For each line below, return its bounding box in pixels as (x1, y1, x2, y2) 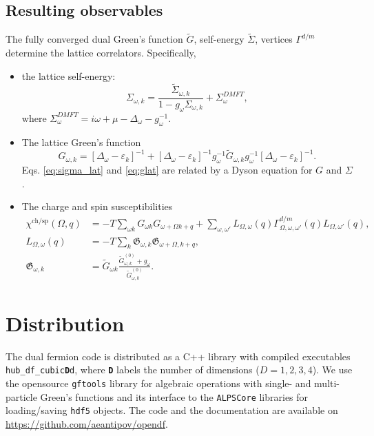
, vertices (255, 32, 293, 46)
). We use (312, 362, 353, 377)
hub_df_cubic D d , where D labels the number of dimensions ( (6, 362, 260, 377)
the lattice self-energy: (21, 68, 116, 83)
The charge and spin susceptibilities (21, 199, 173, 214)
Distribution (6, 309, 125, 337)
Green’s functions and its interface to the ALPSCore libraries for (40, 389, 309, 404)
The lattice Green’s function (21, 134, 141, 149)
